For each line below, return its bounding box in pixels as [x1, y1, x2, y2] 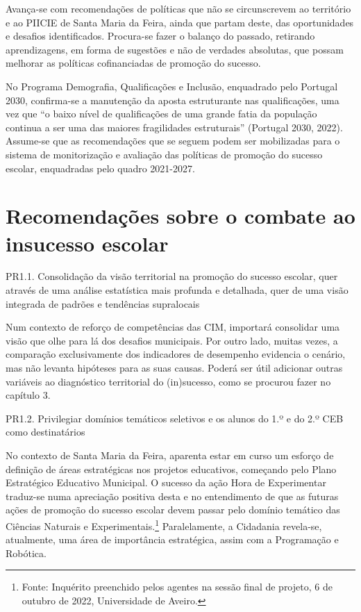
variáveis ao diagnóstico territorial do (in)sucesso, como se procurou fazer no [6, 374, 331, 388]
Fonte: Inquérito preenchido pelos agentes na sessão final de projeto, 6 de [22, 579, 333, 594]
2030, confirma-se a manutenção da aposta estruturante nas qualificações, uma [6, 92, 339, 107]
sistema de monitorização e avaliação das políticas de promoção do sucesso [6, 147, 323, 161]
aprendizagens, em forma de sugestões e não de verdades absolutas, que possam [6, 42, 344, 56]
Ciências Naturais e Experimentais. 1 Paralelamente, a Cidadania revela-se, [6, 516, 322, 533]
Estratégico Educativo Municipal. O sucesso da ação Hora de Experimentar [6, 475, 326, 490]
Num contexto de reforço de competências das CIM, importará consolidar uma [6, 320, 340, 334]
